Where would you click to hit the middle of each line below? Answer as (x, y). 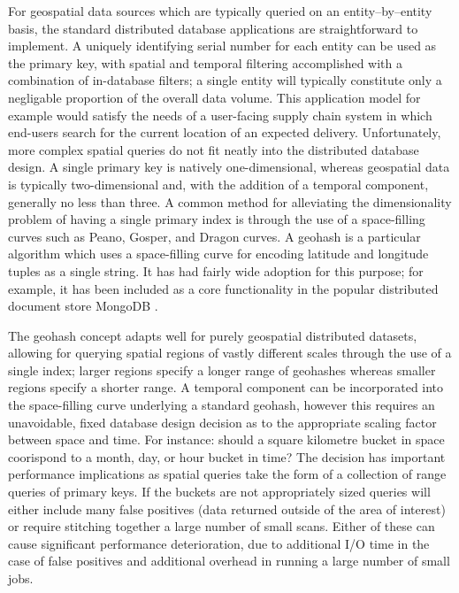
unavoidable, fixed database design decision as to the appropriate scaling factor (222, 422)
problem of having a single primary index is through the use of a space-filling (217, 219)
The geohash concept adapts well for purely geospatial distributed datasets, (213, 335)
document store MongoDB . (83, 306)
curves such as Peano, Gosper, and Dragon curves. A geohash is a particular (214, 236)
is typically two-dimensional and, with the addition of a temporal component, (218, 184)
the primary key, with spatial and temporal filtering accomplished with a (206, 62)
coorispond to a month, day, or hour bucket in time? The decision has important (227, 456)
